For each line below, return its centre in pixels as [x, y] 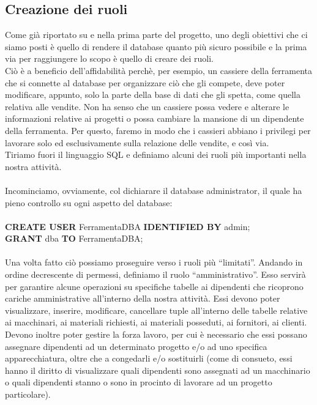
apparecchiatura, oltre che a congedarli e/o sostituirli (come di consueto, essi [149, 358]
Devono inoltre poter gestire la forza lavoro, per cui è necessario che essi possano [156, 334]
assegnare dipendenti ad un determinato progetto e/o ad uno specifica [136, 346]
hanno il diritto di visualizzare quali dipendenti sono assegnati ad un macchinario [158, 370]
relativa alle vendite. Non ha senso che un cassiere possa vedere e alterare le [147, 106]
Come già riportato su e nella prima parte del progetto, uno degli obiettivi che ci [156, 35]
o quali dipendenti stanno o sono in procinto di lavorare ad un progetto [139, 382]
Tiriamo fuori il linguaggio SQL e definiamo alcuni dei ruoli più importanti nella [156, 154]
